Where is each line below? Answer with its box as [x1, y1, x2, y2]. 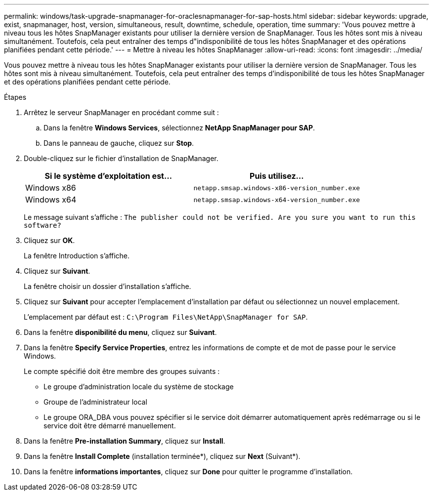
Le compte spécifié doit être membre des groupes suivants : [24, 367, 220, 375]
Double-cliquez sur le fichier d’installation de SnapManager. [24, 154, 218, 163]
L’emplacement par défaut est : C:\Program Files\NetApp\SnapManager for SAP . [24, 313, 308, 321]
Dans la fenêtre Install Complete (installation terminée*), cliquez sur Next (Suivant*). [24, 452, 301, 460]
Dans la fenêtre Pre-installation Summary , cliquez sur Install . [24, 437, 225, 445]
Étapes [4, 93, 27, 101]
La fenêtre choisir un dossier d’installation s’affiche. [24, 282, 191, 290]
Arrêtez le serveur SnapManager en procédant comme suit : [24, 108, 219, 117]
